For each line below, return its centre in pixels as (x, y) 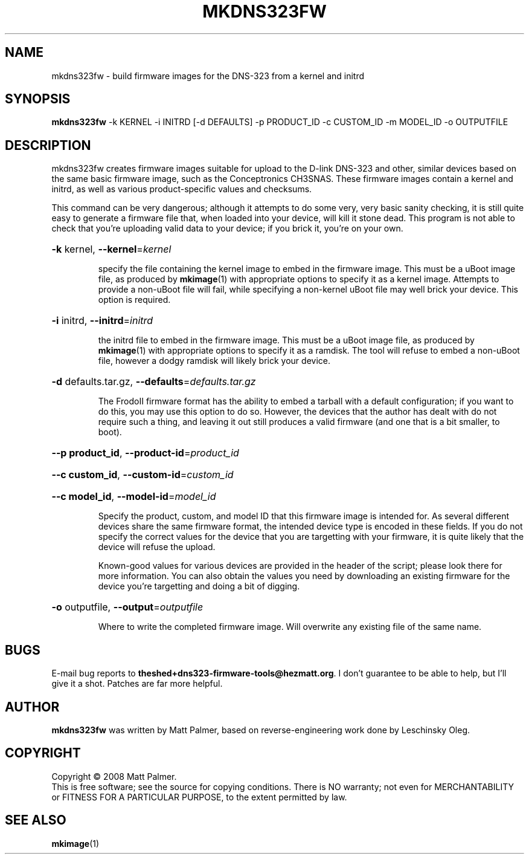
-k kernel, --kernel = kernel (111, 249)
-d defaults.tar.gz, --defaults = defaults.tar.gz (154, 382)
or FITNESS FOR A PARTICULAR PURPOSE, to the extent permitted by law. (199, 797)
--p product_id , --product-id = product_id (145, 453)
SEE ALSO (36, 820)
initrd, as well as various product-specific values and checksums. (182, 189)
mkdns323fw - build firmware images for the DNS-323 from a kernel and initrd (208, 76)
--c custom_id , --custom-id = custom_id (143, 475)
